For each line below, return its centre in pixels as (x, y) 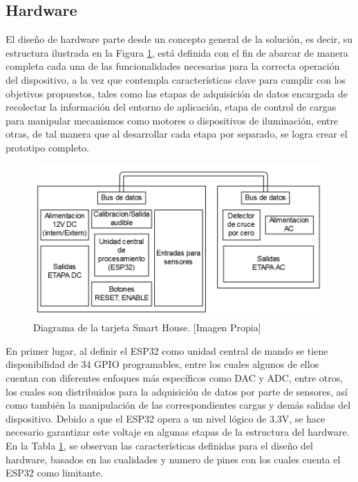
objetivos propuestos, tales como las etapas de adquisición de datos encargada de (177, 93)
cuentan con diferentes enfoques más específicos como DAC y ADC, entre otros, (175, 377)
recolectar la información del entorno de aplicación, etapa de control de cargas (171, 107)
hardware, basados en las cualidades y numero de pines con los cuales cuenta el (173, 459)
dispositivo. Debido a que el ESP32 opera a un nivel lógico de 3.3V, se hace (166, 418)
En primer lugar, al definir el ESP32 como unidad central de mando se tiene (167, 350)
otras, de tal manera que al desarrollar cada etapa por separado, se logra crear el (177, 134)
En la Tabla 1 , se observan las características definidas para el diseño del (159, 445)
